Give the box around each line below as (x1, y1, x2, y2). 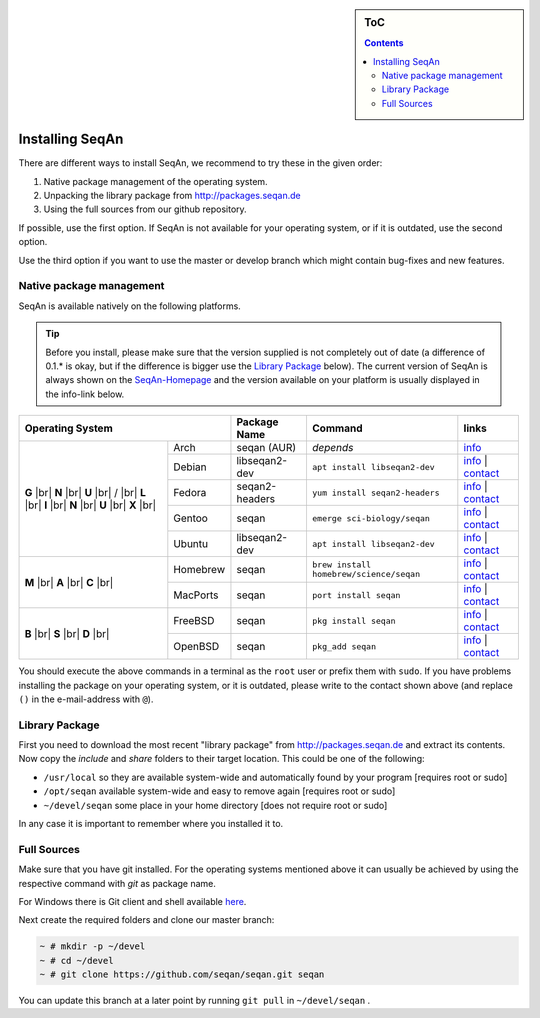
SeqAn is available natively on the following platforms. (18, 300, 242, 312)
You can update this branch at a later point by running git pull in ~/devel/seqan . (18, 995, 371, 1007)
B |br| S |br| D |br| (24, 626, 110, 640)
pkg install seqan (311, 615, 396, 626)
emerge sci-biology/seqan (311, 513, 430, 524)
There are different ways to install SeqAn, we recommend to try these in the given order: (18, 157, 383, 169)
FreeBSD (173, 614, 215, 628)
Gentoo (173, 511, 209, 525)
